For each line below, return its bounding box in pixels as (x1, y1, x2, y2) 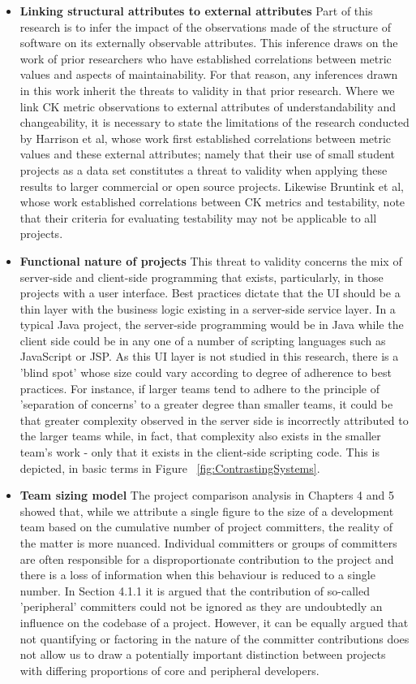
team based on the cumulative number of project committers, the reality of (19, 518, 392, 535)
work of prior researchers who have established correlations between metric (19, 50, 392, 67)
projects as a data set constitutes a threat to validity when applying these (19, 161, 388, 178)
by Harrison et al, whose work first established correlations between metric (19, 129, 392, 146)
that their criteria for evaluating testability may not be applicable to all (19, 209, 377, 226)
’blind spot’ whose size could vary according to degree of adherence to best (19, 364, 392, 381)
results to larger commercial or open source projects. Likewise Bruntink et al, (19, 177, 404, 194)
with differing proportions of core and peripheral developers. (19, 661, 320, 678)
